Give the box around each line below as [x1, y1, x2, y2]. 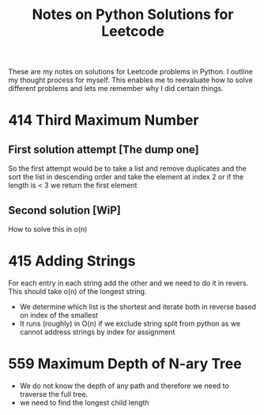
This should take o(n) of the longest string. [8, 286, 147, 296]
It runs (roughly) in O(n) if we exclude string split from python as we [19, 319, 241, 328]
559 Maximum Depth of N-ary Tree [8, 355, 243, 373]
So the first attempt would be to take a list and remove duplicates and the [8, 164, 247, 173]
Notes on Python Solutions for [32, 6, 234, 24]
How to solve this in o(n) [8, 224, 88, 234]
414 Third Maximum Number [8, 111, 199, 130]
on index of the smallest [19, 310, 98, 319]
